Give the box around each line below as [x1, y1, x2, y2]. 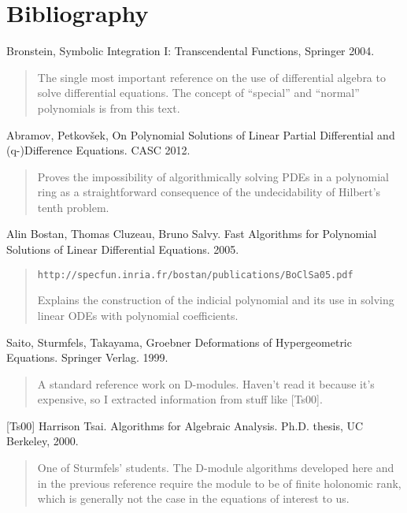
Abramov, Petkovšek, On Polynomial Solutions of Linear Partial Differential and [6, 126, 395, 143]
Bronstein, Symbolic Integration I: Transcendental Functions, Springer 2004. [6, 43, 375, 59]
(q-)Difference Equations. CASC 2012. [6, 142, 191, 158]
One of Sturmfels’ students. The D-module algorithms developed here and [37, 459, 394, 476]
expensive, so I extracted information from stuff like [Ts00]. [37, 391, 323, 407]
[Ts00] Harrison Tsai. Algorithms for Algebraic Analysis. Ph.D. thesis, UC [6, 417, 364, 433]
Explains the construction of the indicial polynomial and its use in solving [37, 292, 394, 308]
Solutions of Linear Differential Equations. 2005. [6, 241, 239, 258]
